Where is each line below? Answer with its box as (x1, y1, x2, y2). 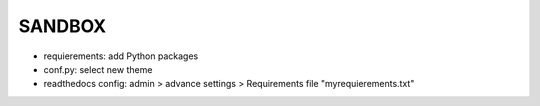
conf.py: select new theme (43, 63, 153, 75)
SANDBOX (18, 15, 107, 37)
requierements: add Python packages (43, 50, 199, 62)
